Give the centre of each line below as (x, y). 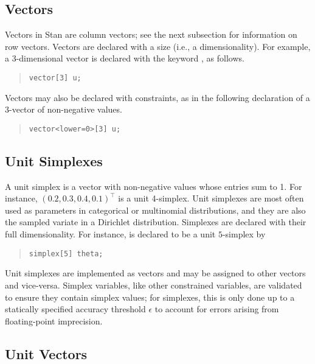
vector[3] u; (55, 78)
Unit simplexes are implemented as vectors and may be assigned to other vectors (155, 273)
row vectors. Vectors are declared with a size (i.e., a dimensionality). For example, (158, 46)
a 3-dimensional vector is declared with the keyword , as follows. (125, 58)
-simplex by (244, 234)
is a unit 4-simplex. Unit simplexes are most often (211, 198)
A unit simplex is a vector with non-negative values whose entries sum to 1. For (154, 186)
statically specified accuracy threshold (75, 309)
